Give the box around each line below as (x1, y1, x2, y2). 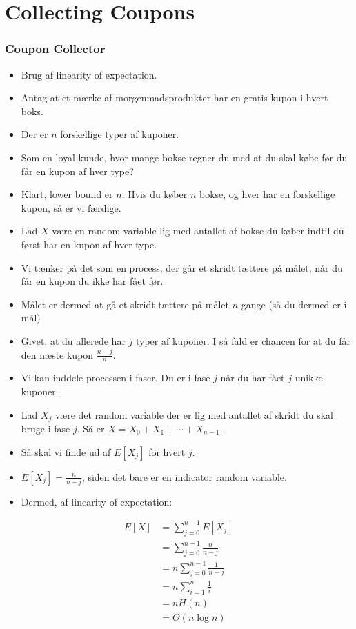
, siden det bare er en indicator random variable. (81, 469, 287, 483)
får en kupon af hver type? (21, 163, 134, 178)
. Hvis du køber (121, 187, 188, 201)
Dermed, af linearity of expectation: (21, 494, 172, 508)
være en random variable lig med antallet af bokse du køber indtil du (52, 223, 344, 238)
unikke (295, 370, 323, 385)
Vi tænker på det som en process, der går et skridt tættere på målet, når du (21, 260, 343, 274)
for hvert (148, 444, 186, 459)
